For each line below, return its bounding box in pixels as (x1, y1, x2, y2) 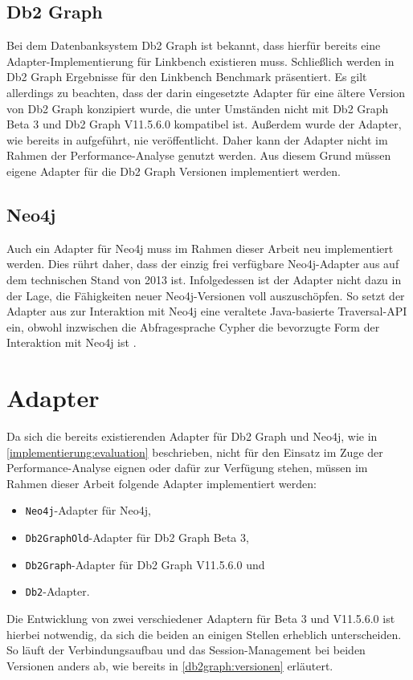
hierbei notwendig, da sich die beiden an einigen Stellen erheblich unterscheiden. (6, 625, 402, 642)
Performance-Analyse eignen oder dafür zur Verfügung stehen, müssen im (6, 459, 368, 476)
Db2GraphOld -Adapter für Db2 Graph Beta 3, (25, 529, 249, 546)
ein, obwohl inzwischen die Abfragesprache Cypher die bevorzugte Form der (6, 318, 380, 335)
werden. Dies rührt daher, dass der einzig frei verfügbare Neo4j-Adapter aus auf (6, 255, 399, 272)
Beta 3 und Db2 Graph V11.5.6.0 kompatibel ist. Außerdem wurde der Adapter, (6, 116, 402, 132)
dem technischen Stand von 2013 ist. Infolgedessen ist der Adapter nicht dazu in (6, 271, 402, 287)
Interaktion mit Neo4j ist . (6, 334, 137, 351)
